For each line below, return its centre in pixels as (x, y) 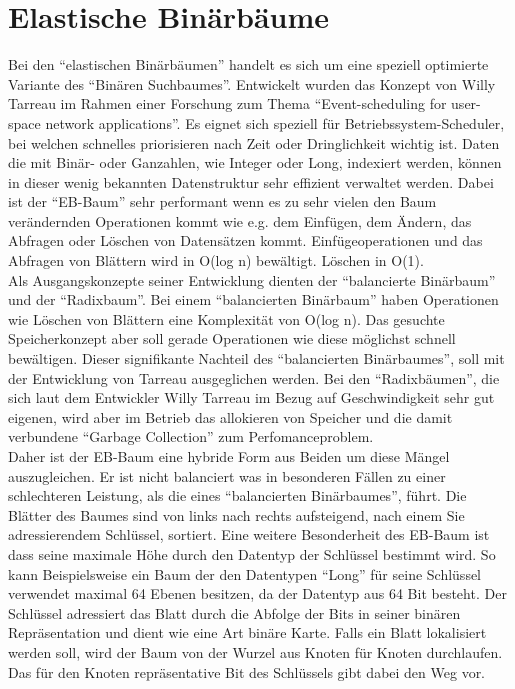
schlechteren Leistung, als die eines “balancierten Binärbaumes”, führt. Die (237, 495)
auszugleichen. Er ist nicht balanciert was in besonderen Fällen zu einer (227, 475)
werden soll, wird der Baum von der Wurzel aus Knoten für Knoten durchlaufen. (255, 651)
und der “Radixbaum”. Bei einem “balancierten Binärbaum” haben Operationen (253, 299)
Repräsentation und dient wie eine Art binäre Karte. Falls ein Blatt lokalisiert (247, 632)
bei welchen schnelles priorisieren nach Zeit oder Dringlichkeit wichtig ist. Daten (254, 142)
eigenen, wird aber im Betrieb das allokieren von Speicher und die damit (230, 416)
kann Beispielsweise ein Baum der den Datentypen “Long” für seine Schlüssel (245, 573)
